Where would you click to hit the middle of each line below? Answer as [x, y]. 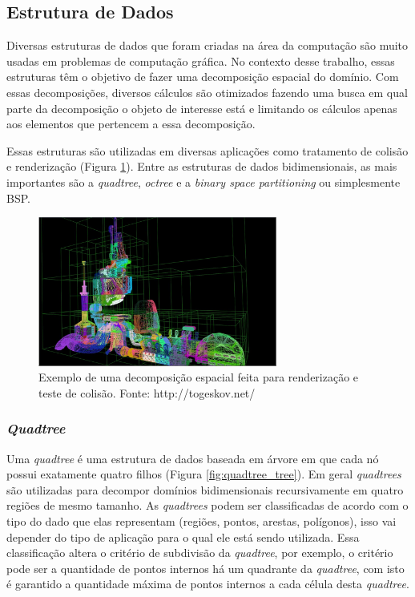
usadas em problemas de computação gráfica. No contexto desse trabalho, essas [201, 61]
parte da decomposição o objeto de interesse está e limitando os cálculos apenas [202, 108]
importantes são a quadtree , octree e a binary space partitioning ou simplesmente [203, 182]
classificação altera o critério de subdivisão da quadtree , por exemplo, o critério [200, 553]
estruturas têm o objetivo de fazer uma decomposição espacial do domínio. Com [203, 77]
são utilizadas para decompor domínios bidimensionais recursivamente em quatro [205, 489]
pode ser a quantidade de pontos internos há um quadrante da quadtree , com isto [205, 568]
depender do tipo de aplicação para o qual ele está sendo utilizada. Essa [183, 536]
